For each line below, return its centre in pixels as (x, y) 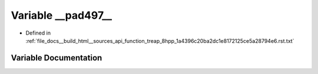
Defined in (38, 33)
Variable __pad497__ (61, 15)
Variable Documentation (57, 58)
